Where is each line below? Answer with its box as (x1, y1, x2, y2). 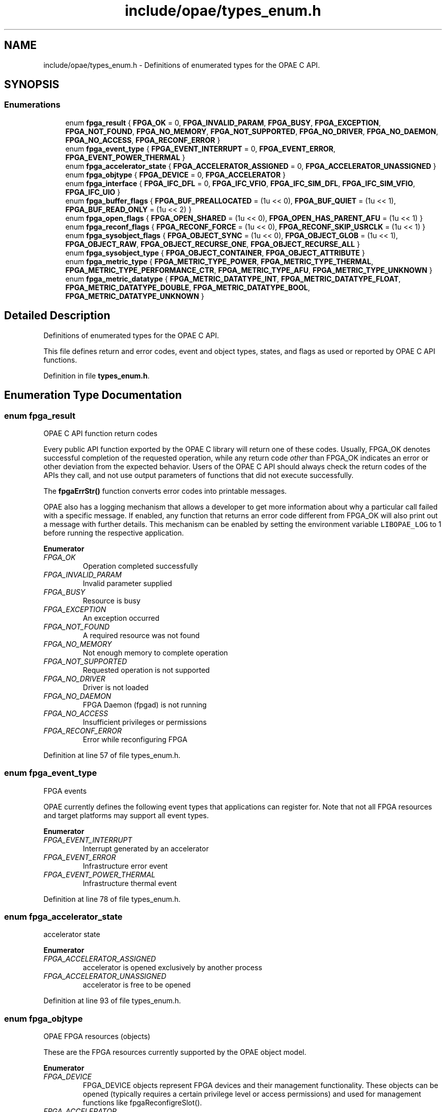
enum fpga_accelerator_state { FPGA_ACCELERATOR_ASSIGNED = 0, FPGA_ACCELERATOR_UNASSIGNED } (65, 161, 436, 170)
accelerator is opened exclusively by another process (82, 963, 262, 972)
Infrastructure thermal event (82, 878, 177, 888)
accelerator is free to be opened (82, 980, 191, 990)
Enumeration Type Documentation (4, 389, 182, 402)
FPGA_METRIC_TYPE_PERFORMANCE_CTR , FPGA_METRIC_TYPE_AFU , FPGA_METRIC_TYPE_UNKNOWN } (65, 265, 433, 274)
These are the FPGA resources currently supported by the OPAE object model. (43, 1048, 306, 1057)
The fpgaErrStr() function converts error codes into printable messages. (43, 486, 287, 495)
